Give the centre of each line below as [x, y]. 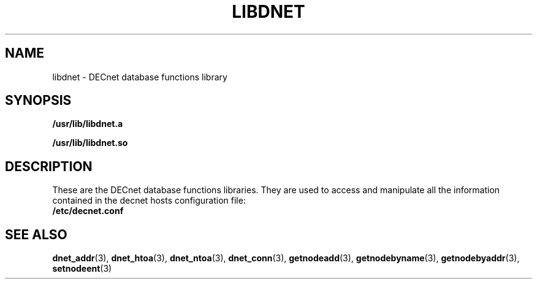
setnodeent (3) [82, 269]
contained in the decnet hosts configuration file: [149, 201]
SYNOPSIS [38, 101]
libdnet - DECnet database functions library [140, 77]
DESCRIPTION [49, 166]
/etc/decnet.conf [88, 211]
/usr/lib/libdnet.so [90, 143]
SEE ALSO [36, 234]
